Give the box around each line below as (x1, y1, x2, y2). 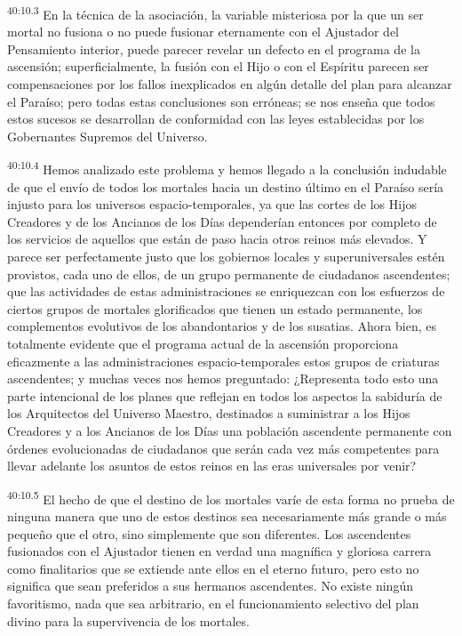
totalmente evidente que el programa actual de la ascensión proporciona (7, 334, 399, 352)
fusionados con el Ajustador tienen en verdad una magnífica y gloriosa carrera (7, 542, 432, 560)
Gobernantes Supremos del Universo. (7, 126, 208, 145)
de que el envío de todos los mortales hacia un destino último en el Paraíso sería (7, 177, 444, 196)
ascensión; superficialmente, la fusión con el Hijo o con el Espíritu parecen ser (7, 57, 429, 76)
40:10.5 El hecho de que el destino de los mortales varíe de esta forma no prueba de (7, 487, 455, 508)
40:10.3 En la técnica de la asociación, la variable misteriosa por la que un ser (7, 3, 424, 23)
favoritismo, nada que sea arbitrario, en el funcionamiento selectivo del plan (7, 593, 419, 612)
